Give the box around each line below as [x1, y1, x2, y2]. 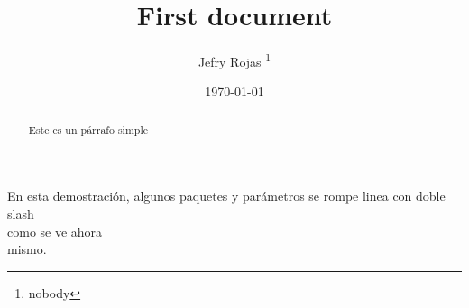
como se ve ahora [7, 222, 103, 240]
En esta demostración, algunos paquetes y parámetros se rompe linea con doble [7, 186, 446, 205]
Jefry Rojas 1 [198, 50, 271, 70]
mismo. [7, 240, 47, 258]
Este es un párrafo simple [28, 122, 149, 137]
